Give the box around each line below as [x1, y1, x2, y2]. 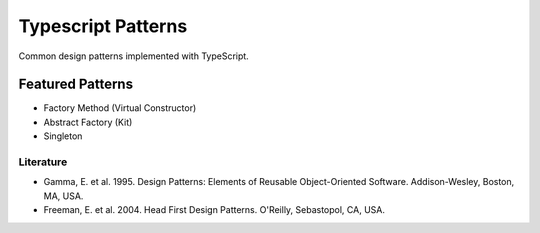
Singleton [43, 130, 83, 142]
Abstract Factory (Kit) [43, 116, 133, 128]
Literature [18, 155, 68, 169]
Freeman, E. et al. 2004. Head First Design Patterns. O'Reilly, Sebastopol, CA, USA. [43, 204, 385, 216]
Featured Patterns [18, 76, 134, 93]
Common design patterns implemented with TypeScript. [18, 50, 249, 62]
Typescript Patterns [18, 15, 188, 37]
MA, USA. [43, 190, 84, 202]
